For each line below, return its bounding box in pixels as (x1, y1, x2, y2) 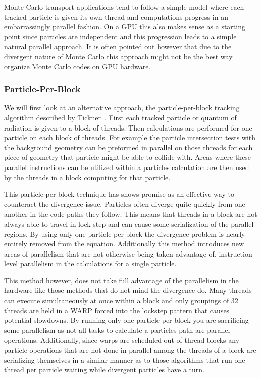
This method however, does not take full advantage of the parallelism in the (4, 275, 239, 285)
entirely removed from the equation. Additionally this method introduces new (4, 238, 244, 249)
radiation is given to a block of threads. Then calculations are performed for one (4, 122, 252, 133)
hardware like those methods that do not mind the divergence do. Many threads (4, 285, 252, 296)
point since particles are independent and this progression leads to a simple (4, 31, 237, 41)
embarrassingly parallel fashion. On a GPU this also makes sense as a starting (4, 21, 245, 32)
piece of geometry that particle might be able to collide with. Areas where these (4, 152, 251, 162)
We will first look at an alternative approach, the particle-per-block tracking (4, 102, 240, 113)
